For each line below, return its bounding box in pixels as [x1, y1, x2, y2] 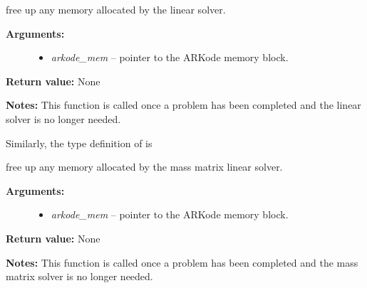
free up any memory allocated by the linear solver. [6, 2, 226, 16]
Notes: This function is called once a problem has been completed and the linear [6, 97, 361, 112]
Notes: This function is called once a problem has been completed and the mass [6, 255, 358, 270]
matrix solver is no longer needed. [6, 269, 153, 284]
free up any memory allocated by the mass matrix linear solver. [6, 159, 283, 174]
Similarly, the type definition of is [6, 135, 153, 150]
